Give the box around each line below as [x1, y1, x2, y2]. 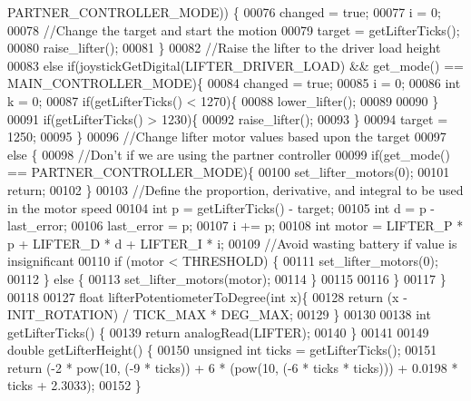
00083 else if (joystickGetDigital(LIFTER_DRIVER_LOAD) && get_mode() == [7, 55, 464, 74]
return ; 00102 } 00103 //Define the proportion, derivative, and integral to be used [7, 180, 464, 199]
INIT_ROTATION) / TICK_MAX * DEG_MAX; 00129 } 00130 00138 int [7, 305, 431, 324]
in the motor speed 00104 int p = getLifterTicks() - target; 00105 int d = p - [7, 198, 436, 217]
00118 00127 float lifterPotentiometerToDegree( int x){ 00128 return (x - [7, 287, 407, 306]
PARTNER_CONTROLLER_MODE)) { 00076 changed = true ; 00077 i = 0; [7, 3, 441, 21]
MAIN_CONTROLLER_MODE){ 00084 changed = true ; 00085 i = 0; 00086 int [7, 73, 461, 93]
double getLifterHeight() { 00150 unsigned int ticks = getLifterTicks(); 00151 [7, 340, 437, 359]
